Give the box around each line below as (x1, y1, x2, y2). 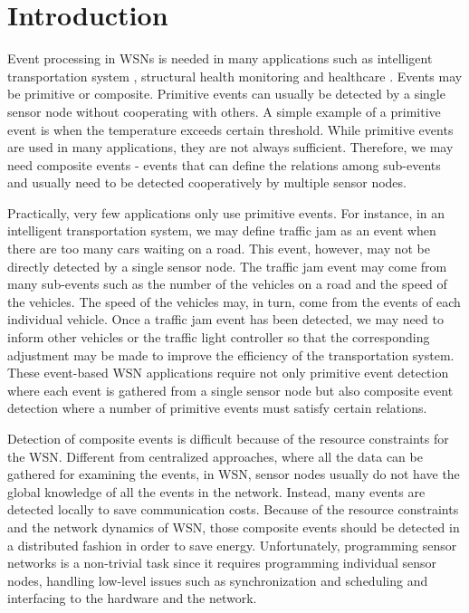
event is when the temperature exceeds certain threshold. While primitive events (7, 120, 454, 139)
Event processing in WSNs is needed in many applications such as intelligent (7, 49, 433, 68)
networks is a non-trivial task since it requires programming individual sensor (7, 553, 437, 572)
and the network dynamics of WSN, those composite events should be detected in (7, 517, 460, 536)
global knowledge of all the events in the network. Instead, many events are (7, 482, 426, 501)
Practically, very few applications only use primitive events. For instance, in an (7, 203, 445, 222)
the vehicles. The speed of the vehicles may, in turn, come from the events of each (7, 292, 461, 311)
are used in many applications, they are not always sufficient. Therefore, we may (7, 138, 454, 157)
